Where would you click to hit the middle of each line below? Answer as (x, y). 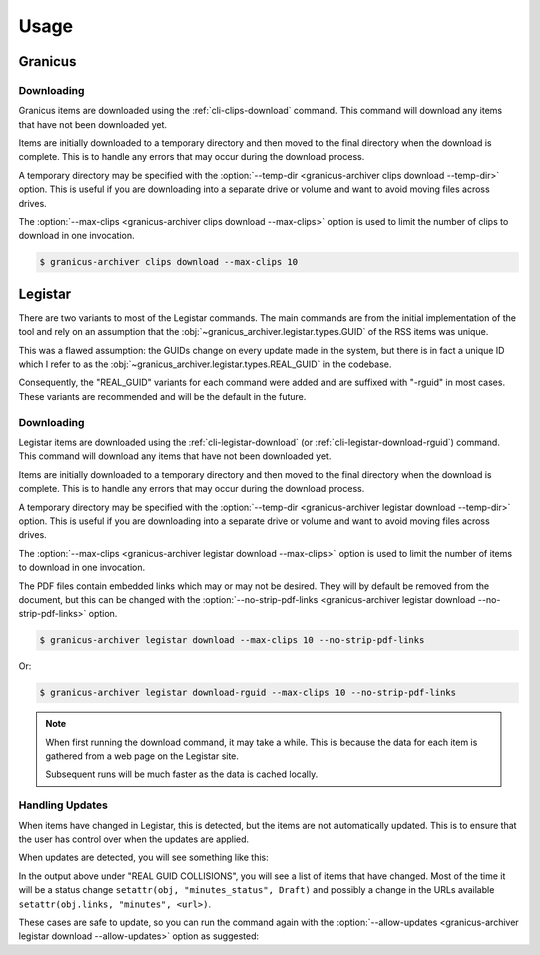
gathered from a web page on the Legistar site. (142, 756)
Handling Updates (63, 805)
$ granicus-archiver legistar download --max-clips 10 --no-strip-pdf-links (232, 640)
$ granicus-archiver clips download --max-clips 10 (169, 262)
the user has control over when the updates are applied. (134, 839)
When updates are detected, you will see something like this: (143, 857)
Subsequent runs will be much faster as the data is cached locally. (182, 774)
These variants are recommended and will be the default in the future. (162, 396)
